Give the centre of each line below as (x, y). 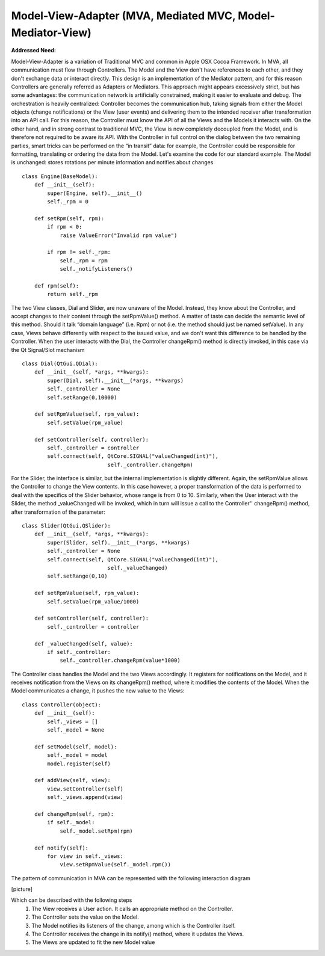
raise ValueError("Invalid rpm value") (119, 235)
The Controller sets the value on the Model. (85, 917)
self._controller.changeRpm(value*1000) (120, 661)
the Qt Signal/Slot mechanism (48, 350)
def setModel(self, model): (76, 747)
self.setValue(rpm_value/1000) (93, 601)
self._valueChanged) (138, 568)
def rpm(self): (57, 285)
